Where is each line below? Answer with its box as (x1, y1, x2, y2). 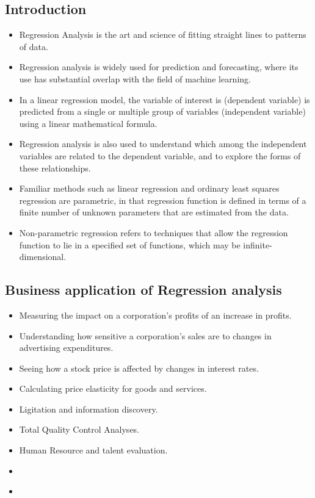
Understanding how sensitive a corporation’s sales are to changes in (19, 329, 272, 342)
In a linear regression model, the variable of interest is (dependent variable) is (19, 93, 310, 106)
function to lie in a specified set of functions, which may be (19, 238, 241, 251)
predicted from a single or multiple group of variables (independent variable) (19, 105, 306, 118)
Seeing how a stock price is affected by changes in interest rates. (19, 361, 259, 374)
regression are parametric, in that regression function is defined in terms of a (19, 193, 306, 206)
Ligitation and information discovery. (19, 402, 158, 415)
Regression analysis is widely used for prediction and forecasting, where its (19, 60, 299, 73)
